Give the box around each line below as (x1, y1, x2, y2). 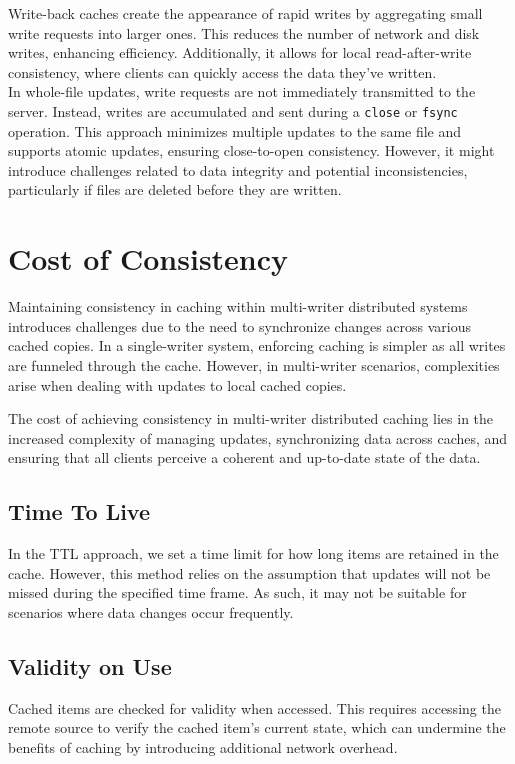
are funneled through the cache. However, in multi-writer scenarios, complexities (8, 354, 500, 375)
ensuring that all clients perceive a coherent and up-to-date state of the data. (8, 447, 481, 468)
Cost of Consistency (8, 238, 289, 279)
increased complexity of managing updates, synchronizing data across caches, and (8, 427, 508, 448)
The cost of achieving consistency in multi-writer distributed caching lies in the (8, 408, 494, 429)
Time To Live (8, 496, 151, 527)
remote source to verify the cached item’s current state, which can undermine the (8, 717, 506, 738)
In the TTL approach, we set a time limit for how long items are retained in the (8, 543, 499, 564)
